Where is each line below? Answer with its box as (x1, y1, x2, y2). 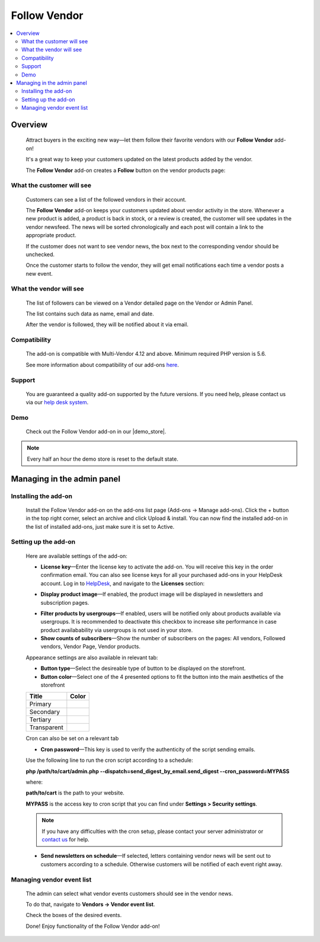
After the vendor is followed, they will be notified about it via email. (25, 321, 189, 328)
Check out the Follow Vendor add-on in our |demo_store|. (25, 428, 167, 435)
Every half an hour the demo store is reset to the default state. (27, 455, 179, 462)
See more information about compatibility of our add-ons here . (25, 361, 179, 368)
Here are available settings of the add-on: (25, 552, 127, 560)
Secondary (29, 708, 60, 716)
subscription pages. (40, 599, 89, 606)
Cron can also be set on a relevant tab (25, 735, 119, 742)
